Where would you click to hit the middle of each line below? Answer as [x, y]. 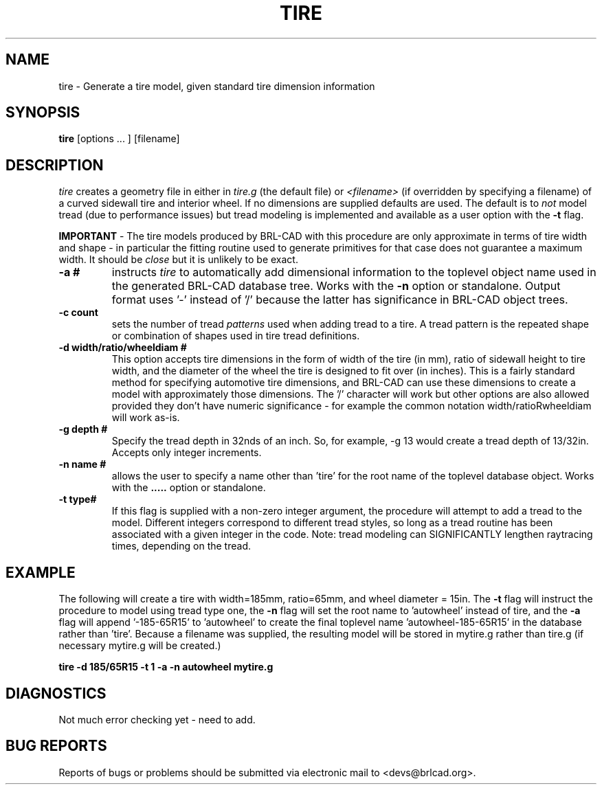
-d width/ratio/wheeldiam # [123, 348]
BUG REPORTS [56, 746]
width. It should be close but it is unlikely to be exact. [178, 260]
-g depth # [83, 429]
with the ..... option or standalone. [189, 488]
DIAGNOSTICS [56, 693]
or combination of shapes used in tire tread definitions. [236, 336]
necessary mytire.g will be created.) [140, 646]
